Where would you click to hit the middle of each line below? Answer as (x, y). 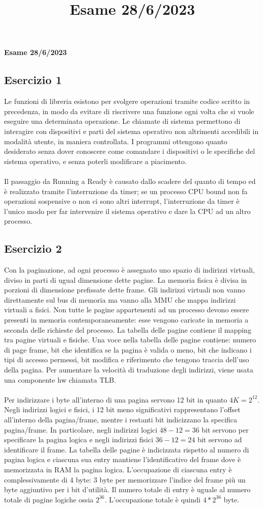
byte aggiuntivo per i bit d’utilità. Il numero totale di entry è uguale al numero (127, 489)
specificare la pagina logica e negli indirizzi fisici (79, 439)
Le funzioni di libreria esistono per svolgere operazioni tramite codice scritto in (127, 101)
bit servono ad (220, 439)
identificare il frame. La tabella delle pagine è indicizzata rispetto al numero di (127, 449)
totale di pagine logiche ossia (49, 499)
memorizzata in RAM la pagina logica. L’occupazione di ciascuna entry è (118, 469)
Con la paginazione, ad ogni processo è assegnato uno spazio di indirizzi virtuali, (129, 270)
